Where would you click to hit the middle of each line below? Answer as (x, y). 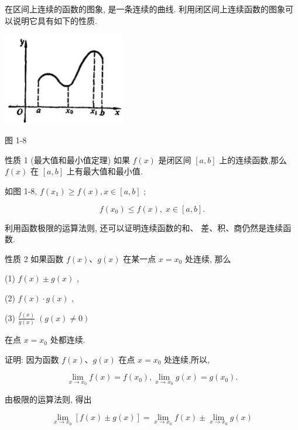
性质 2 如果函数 (34, 258)
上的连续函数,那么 (253, 159)
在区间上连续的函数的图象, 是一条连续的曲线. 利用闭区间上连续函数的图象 (145, 9)
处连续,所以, (187, 359)
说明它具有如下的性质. (55, 20)
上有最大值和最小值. (105, 171)
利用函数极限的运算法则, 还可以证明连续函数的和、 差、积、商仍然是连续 (144, 227)
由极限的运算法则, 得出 (48, 399)
